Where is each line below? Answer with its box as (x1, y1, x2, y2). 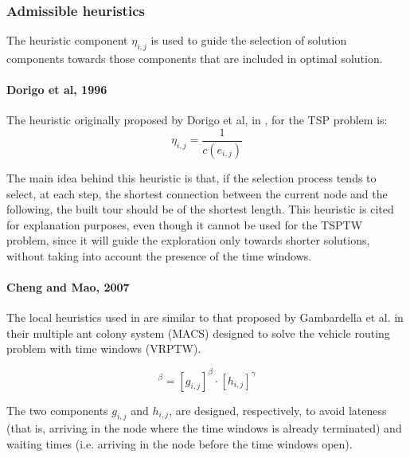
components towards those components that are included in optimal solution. (6, 50, 383, 67)
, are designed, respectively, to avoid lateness (169, 401, 387, 418)
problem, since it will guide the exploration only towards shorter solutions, (6, 232, 370, 249)
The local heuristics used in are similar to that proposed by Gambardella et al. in (6, 309, 404, 326)
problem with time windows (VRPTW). (6, 340, 201, 357)
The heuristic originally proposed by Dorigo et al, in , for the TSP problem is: (6, 112, 388, 128)
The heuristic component (6, 32, 128, 49)
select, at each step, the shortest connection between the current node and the (6, 185, 388, 202)
